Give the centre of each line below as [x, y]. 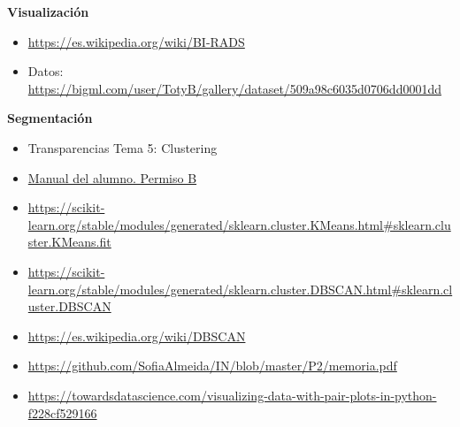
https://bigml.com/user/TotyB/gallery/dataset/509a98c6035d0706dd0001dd [235, 88]
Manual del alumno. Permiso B [112, 177]
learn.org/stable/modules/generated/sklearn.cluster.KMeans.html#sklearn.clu [239, 224]
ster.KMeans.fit [69, 242]
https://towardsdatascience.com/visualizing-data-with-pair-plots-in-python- [232, 395]
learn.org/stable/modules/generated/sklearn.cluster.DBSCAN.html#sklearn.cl [240, 289]
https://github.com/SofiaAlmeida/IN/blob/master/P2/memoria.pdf [212, 366]
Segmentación [50, 118]
